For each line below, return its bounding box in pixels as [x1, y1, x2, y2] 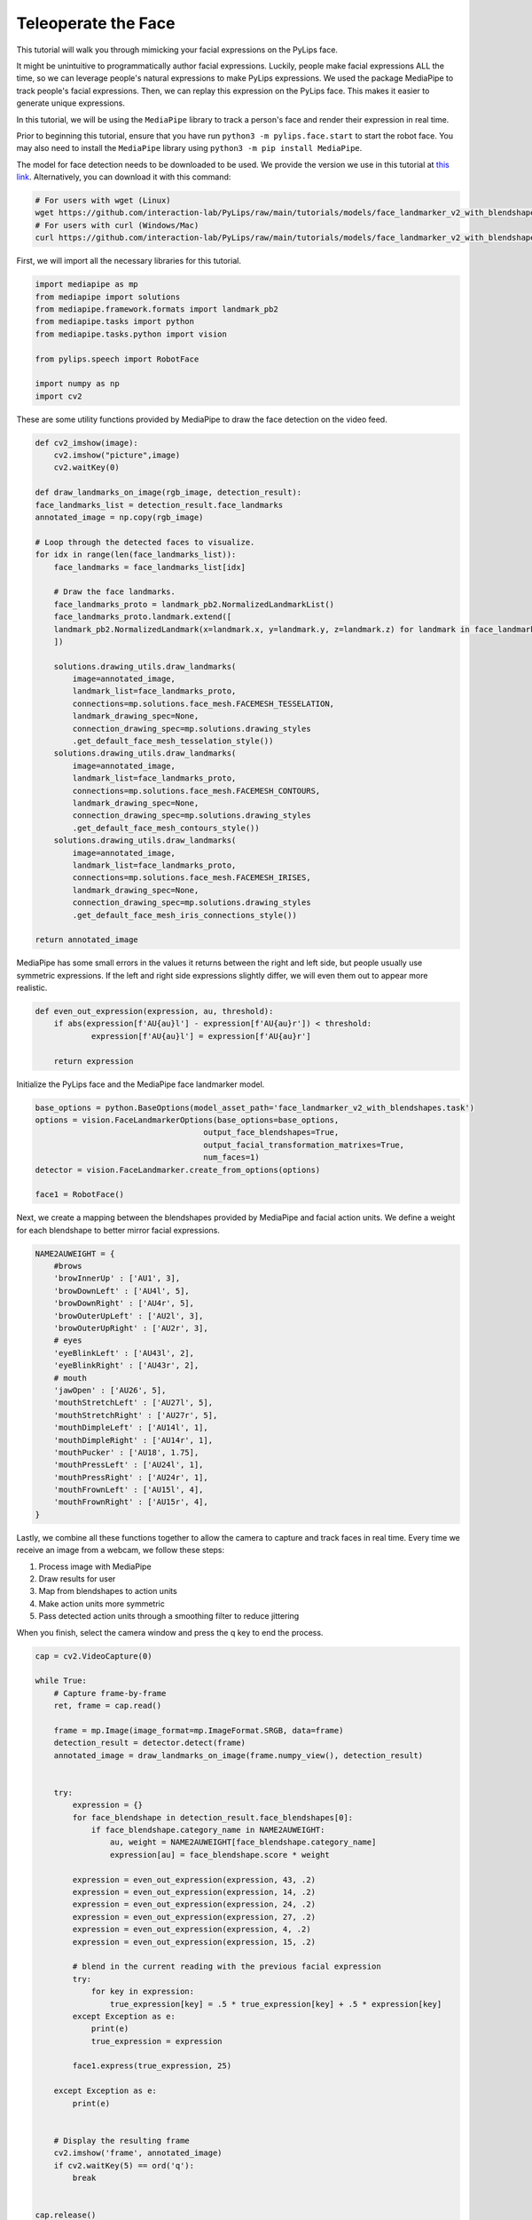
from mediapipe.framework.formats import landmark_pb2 [35, 304, 278, 314]
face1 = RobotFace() [35, 1190, 124, 1200]
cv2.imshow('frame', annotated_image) [53, 2148, 223, 2158]
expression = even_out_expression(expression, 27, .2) [72, 1912, 317, 1922]
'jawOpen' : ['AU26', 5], [53, 1385, 167, 1395]
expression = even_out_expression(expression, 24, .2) [72, 1899, 317, 1909]
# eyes [53, 1336, 82, 1345]
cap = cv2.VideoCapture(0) [35, 1651, 153, 1661]
